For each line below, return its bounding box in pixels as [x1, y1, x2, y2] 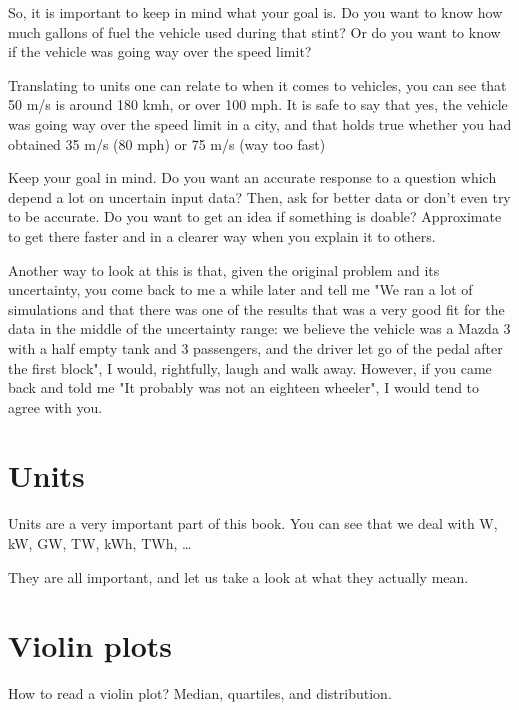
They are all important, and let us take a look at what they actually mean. [8, 566, 469, 587]
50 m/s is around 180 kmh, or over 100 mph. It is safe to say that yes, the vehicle [8, 94, 508, 115]
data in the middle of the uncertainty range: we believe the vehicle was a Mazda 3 [8, 318, 511, 339]
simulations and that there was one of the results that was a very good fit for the [8, 298, 505, 319]
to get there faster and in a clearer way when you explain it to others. [8, 225, 436, 246]
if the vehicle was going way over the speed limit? [8, 41, 312, 62]
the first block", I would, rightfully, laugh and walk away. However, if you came [8, 357, 492, 378]
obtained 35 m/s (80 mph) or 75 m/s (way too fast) [8, 133, 326, 154]
